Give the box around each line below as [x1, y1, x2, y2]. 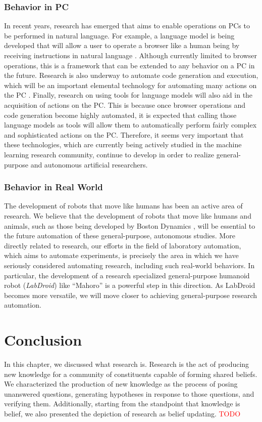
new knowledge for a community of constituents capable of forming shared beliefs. [4, 368, 257, 379]
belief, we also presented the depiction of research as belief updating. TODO [4, 408, 241, 418]
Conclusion [4, 329, 82, 350]
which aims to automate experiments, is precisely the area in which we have [4, 250, 239, 261]
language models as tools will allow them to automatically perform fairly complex [4, 119, 257, 130]
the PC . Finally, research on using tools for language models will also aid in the [4, 90, 253, 100]
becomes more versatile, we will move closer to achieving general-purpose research [4, 289, 257, 300]
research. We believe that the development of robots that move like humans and [4, 210, 251, 221]
